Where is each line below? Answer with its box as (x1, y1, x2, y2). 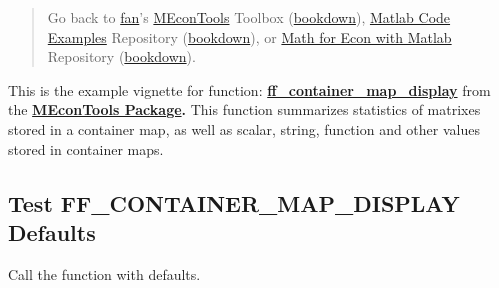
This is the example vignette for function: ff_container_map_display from (8, 79, 491, 100)
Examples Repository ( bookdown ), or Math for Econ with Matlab (47, 26, 452, 47)
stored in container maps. (8, 138, 164, 159)
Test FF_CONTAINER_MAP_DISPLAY (8, 187, 460, 218)
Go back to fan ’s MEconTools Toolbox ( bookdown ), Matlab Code (47, 7, 451, 27)
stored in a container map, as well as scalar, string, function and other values (8, 118, 480, 139)
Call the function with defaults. (8, 263, 201, 284)
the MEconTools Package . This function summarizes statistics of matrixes (8, 99, 481, 120)
